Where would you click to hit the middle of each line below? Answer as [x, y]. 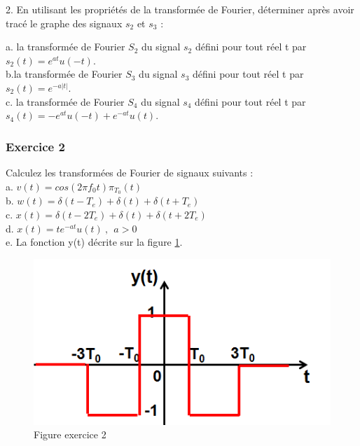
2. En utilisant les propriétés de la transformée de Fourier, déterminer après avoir [180, 9]
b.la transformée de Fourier [64, 74]
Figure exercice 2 [70, 434]
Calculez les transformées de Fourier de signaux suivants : [130, 172]
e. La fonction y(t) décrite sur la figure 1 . [94, 242]
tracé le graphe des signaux [64, 23]
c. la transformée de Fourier [65, 101]
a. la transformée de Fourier [65, 47]
